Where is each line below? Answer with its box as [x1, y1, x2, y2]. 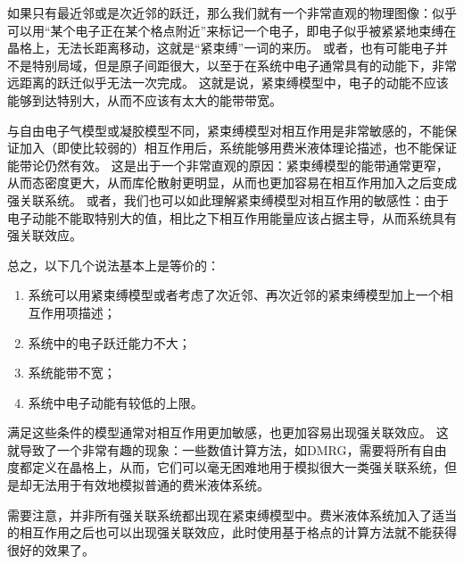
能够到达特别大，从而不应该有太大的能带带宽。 [7, 90, 282, 109]
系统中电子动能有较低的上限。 [28, 393, 203, 411]
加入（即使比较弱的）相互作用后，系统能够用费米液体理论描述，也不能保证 [19, 138, 457, 157]
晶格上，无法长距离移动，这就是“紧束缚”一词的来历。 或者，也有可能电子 [7, 38, 435, 57]
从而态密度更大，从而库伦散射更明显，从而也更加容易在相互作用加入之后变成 [7, 173, 457, 192]
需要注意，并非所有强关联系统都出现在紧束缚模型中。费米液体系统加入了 [7, 505, 432, 524]
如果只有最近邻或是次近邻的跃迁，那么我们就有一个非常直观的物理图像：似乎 [7, 4, 457, 21]
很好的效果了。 [7, 540, 95, 559]
